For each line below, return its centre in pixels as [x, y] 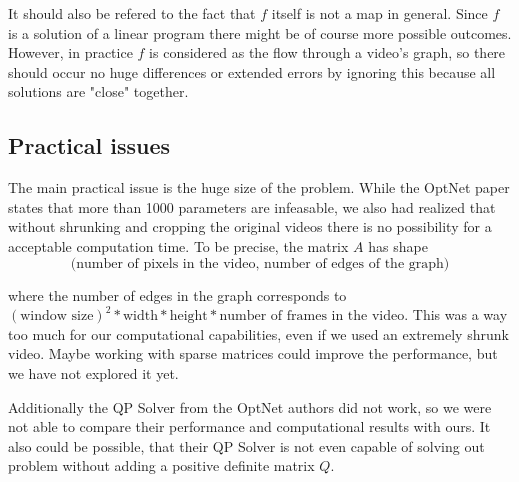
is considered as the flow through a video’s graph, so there [327, 52]
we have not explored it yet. [93, 372]
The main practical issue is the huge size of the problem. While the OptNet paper [259, 187]
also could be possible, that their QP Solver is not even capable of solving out [246, 445]
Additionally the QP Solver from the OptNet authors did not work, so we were [250, 406]
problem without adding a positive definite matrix [161, 465]
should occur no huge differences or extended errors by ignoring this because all [252, 71]
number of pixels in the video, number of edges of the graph [260, 263]
